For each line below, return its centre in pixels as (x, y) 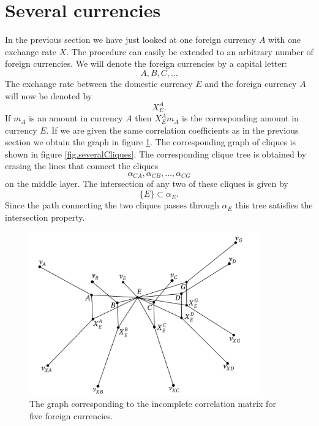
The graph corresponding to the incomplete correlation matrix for (153, 404)
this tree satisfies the (274, 205)
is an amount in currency (76, 118)
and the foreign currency (251, 83)
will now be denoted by (49, 95)
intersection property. (45, 217)
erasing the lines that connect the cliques (82, 166)
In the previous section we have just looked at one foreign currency (131, 40)
